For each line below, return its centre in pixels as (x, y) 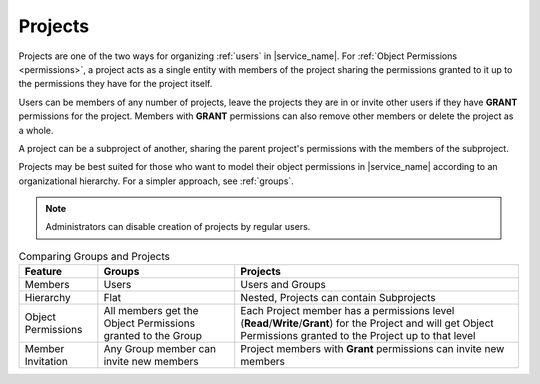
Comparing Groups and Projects (94, 257)
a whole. (36, 130)
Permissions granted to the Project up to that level (358, 336)
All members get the (151, 311)
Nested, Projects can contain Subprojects (338, 298)
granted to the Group (153, 336)
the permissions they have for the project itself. (115, 84)
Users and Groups (283, 285)
